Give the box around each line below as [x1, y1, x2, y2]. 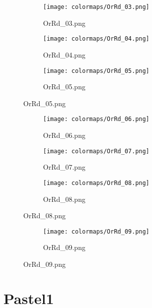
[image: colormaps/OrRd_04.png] [43, 35, 150, 43]
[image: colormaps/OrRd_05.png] [43, 67, 150, 74]
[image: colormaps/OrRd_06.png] [43, 116, 150, 123]
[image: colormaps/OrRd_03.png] [43, 3, 150, 10]
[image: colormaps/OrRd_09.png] [43, 228, 150, 235]
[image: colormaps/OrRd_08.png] [43, 179, 150, 186]
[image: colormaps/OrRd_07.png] [43, 147, 150, 155]
